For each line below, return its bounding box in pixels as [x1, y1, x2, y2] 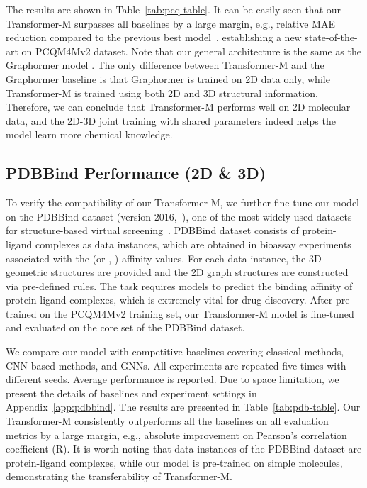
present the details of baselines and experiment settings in [6, 385, 257, 400]
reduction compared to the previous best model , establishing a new [6, 30, 302, 45]
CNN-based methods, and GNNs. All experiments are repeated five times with [6, 357, 346, 372]
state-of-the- [305, 30, 358, 45]
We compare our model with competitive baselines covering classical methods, [6, 344, 344, 359]
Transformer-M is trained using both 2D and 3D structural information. [6, 85, 318, 100]
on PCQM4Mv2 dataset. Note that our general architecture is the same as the [21, 43, 361, 58]
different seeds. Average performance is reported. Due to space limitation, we [6, 372, 339, 387]
